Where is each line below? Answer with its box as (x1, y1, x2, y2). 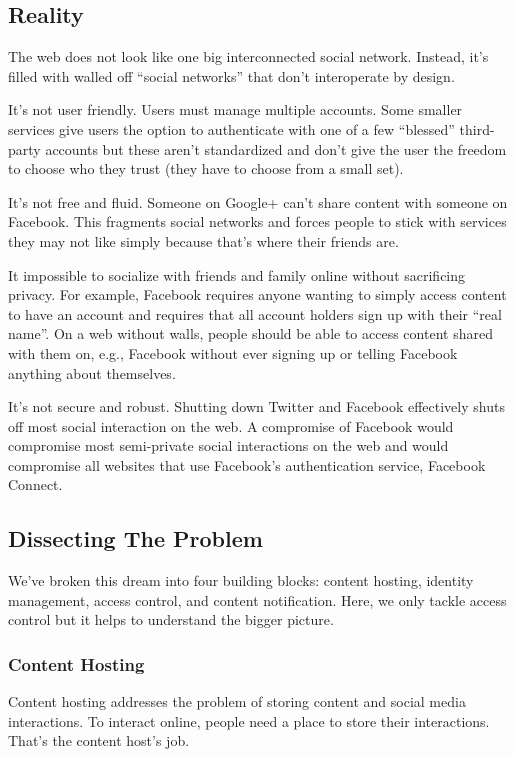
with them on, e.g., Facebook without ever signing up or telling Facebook (8, 342, 458, 363)
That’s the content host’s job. (8, 730, 190, 751)
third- (459, 118, 495, 139)
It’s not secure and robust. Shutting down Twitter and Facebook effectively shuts (8, 396, 505, 417)
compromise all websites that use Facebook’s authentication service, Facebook (8, 454, 486, 475)
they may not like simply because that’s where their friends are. (8, 230, 399, 251)
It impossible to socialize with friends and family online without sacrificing (8, 264, 466, 285)
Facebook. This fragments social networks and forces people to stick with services (8, 211, 507, 232)
